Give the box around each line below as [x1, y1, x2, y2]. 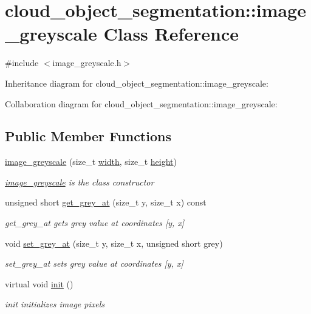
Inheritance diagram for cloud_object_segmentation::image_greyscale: [5, 76, 268, 89]
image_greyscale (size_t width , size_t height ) [5, 155, 177, 168]
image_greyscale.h [52, 56, 121, 69]
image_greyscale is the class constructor [5, 175, 154, 188]
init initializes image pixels [5, 298, 104, 310]
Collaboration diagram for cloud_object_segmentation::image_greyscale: [5, 97, 278, 110]
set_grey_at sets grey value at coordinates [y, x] [5, 257, 183, 270]
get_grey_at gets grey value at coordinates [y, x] [5, 216, 185, 229]
